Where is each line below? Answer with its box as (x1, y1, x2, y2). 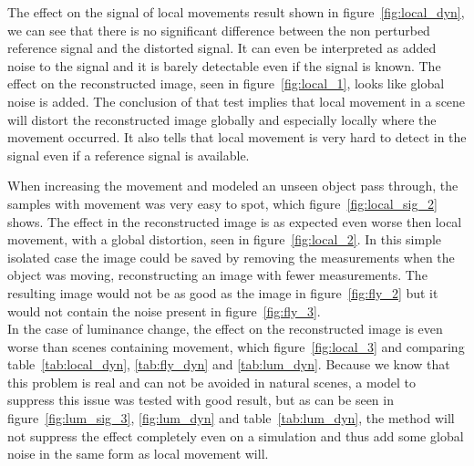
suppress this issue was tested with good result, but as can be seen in (7, 390, 394, 409)
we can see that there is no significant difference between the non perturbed (7, 20, 430, 39)
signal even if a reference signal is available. (7, 145, 250, 164)
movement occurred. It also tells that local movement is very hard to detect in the (7, 128, 467, 147)
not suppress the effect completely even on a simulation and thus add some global (7, 426, 464, 445)
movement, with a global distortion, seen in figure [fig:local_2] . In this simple (7, 230, 442, 249)
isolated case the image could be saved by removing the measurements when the (7, 247, 455, 266)
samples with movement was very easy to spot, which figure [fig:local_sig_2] (7, 193, 438, 212)
